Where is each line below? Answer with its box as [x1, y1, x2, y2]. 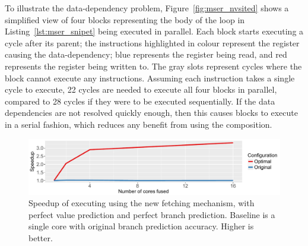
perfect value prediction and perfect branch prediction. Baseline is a [28, 208, 275, 220]
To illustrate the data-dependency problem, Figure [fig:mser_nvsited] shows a [5, 2, 289, 14]
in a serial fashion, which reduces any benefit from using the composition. [5, 118, 272, 130]
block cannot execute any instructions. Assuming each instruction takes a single [5, 71, 295, 84]
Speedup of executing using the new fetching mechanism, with [28, 197, 255, 209]
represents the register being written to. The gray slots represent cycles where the [5, 59, 302, 72]
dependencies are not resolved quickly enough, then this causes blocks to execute [5, 106, 299, 119]
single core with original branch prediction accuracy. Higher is [28, 220, 254, 232]
